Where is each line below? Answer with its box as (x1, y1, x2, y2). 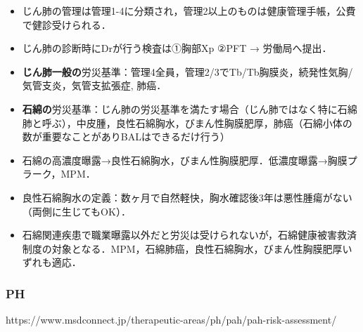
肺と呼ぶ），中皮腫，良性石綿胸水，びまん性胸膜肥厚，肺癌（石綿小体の (22, 115, 352, 130)
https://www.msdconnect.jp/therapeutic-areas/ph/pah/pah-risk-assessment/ (6, 312, 337, 327)
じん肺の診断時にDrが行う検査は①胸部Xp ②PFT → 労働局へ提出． (22, 41, 332, 55)
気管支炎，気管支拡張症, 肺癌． (22, 78, 167, 93)
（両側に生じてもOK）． (22, 204, 131, 218)
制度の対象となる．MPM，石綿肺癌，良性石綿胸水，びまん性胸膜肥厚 (22, 241, 343, 255)
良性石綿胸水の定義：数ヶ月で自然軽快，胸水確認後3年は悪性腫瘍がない (22, 190, 352, 204)
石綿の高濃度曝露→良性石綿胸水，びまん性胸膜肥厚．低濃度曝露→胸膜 (22, 152, 348, 167)
